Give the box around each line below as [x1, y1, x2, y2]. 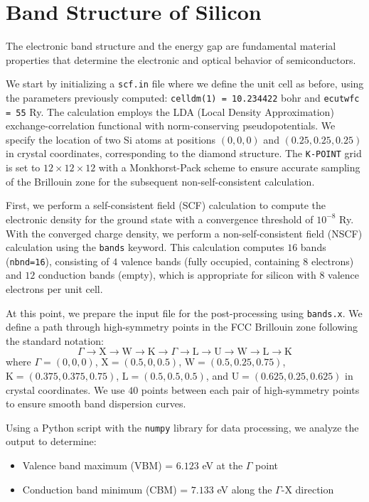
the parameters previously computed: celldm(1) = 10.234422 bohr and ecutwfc [6, 90, 360, 105]
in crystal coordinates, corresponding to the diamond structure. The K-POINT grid [6, 146, 362, 161]
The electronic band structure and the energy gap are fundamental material [6, 38, 336, 53]
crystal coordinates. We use [6, 382, 125, 397]
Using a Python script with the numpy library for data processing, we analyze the [6, 420, 359, 434]
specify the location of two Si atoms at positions [6, 132, 216, 146]
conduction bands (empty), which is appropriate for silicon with [38, 267, 316, 282]
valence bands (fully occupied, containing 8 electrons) [120, 253, 354, 268]
